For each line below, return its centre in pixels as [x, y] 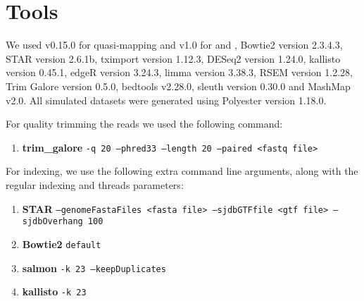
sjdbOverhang [52, 222]
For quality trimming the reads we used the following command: [144, 124]
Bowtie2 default [62, 244]
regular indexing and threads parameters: [95, 184]
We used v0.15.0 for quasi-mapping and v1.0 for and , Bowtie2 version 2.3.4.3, [174, 45]
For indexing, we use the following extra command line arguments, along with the [182, 171]
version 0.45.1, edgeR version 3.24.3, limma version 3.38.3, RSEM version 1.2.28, [179, 72]
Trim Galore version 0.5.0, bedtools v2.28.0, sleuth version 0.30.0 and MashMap [178, 86]
